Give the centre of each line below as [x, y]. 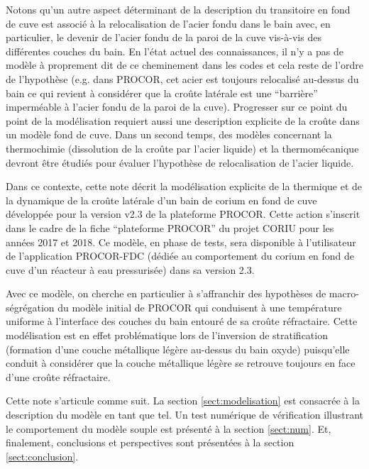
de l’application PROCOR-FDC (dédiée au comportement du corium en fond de [180, 256]
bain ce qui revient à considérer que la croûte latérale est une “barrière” [162, 93]
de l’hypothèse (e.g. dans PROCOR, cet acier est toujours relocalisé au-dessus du [182, 78]
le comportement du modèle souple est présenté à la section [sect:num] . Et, [169, 428]
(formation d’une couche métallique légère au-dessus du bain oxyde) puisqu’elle [178, 349]
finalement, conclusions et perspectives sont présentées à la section [150, 442]
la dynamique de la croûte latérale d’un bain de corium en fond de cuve [161, 200]
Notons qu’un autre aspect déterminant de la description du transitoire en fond [178, 9]
